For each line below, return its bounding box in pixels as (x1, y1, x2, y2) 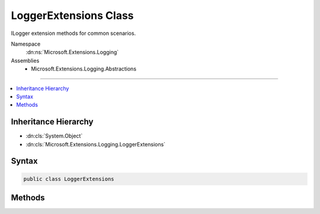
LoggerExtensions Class (11, 9, 134, 22)
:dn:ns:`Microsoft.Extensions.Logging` (25, 49, 119, 56)
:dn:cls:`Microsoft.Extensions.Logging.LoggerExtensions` (25, 140, 166, 148)
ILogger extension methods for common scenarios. (11, 30, 136, 37)
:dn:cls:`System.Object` (25, 132, 83, 139)
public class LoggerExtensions (23, 175, 115, 182)
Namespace (11, 40, 41, 47)
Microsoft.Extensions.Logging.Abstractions (31, 65, 136, 72)
